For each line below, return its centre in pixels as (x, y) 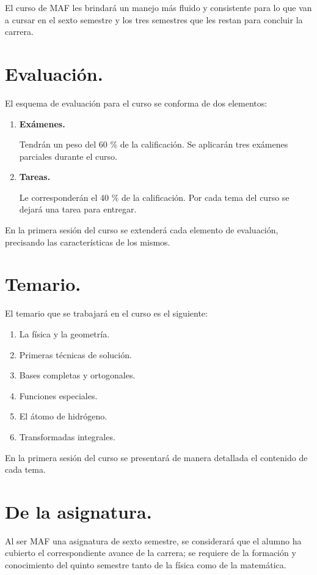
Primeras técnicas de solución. (75, 354)
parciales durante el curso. (68, 156)
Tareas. (35, 177)
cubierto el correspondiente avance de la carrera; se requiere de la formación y (151, 553)
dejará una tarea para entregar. (78, 209)
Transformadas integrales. (67, 436)
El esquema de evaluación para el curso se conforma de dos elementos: (136, 103)
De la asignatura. (78, 511)
